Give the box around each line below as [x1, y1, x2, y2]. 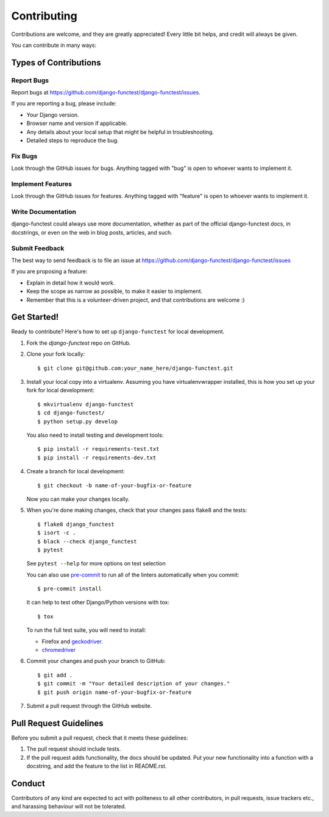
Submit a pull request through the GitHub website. [26, 702, 152, 709]
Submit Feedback [11, 244, 65, 252]
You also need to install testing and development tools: [26, 431, 164, 439]
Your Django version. [26, 111, 79, 118]
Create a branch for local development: [26, 468, 125, 475]
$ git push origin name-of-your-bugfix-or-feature [37, 688, 192, 696]
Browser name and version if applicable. [26, 119, 128, 127]
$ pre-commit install [37, 585, 102, 592]
